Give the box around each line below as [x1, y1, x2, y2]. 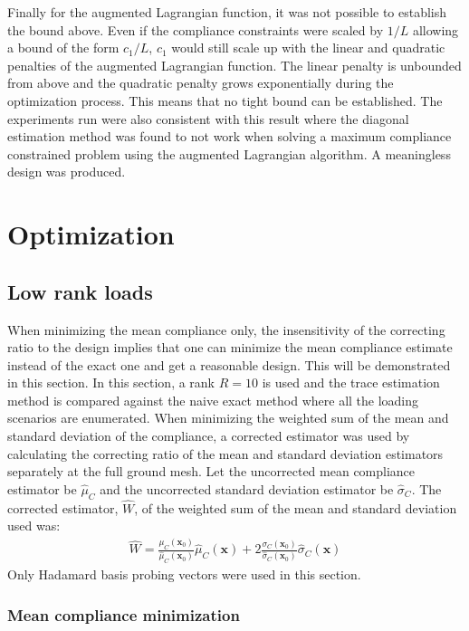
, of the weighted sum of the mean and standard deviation [134, 498, 457, 517]
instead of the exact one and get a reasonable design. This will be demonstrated [7, 355, 451, 374]
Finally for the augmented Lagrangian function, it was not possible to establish [7, 3, 447, 21]
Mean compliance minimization [7, 603, 240, 626]
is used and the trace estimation [262, 373, 440, 392]
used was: [7, 516, 61, 535]
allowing [412, 20, 459, 39]
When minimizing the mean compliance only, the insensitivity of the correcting [7, 320, 445, 339]
